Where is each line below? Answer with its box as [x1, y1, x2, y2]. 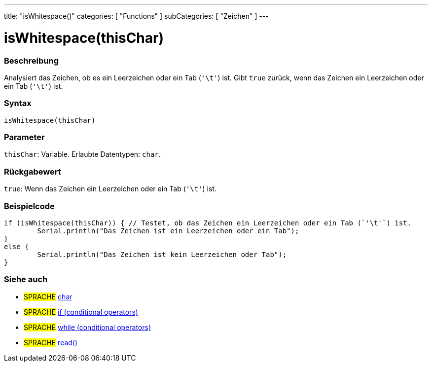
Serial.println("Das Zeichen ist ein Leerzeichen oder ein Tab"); [37, 226, 299, 235]
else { [4, 242, 29, 251]
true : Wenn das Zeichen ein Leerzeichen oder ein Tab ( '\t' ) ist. [4, 184, 216, 193]
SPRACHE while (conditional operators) [24, 323, 151, 331]
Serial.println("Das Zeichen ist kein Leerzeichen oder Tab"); [37, 250, 287, 258]
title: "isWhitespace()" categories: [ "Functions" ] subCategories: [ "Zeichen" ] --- [4, 12, 269, 20]
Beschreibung [4, 55, 59, 66]
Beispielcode [4, 201, 55, 211]
